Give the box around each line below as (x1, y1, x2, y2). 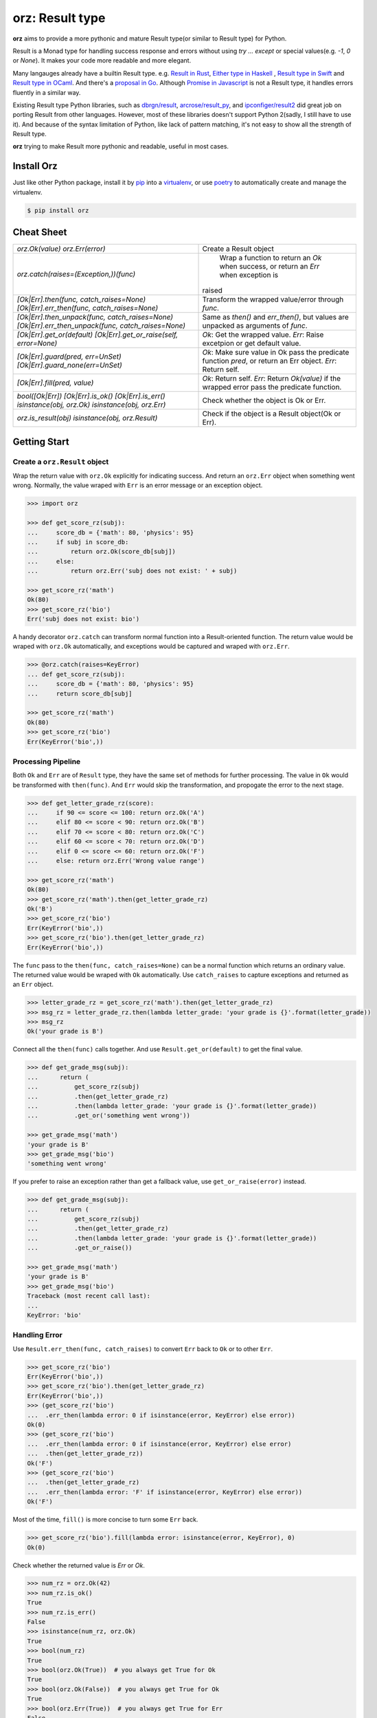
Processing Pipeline (12, 757, 81, 766)
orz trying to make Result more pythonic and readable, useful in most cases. (12, 142, 229, 150)
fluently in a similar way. (12, 88, 81, 96)
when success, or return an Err (219, 262, 319, 271)
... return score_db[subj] (27, 689, 133, 698)
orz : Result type (12, 10, 106, 25)
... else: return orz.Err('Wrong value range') (27, 857, 205, 864)
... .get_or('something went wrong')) (27, 1112, 190, 1119)
